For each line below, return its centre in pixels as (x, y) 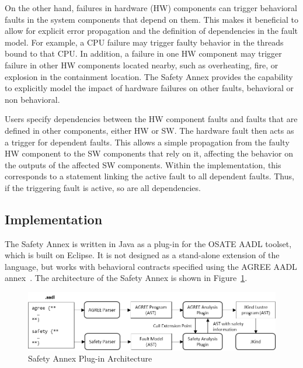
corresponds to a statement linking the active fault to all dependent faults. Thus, (149, 176)
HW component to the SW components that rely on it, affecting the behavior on (149, 153)
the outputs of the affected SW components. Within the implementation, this (143, 164)
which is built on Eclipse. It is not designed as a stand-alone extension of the (142, 255)
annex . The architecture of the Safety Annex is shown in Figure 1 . (126, 278)
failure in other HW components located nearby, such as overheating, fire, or (142, 65)
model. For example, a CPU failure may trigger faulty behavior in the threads (144, 42)
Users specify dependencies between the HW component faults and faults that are (151, 119)
